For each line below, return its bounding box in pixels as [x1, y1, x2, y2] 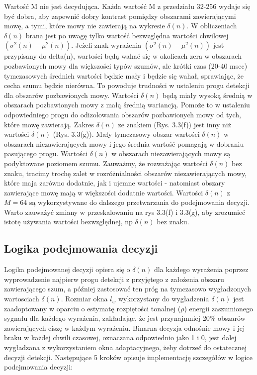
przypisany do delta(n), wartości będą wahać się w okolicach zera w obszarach [4, 51, 242, 61]
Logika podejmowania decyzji [4, 241, 158, 256]
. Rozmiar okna [61, 293, 108, 304]
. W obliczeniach [186, 20, 237, 31]
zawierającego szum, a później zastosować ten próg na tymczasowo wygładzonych [4, 283, 251, 294]
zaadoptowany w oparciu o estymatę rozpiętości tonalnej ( [4, 303, 181, 313]
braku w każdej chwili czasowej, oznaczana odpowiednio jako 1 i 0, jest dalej [4, 332, 237, 343]
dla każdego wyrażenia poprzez [154, 264, 249, 275]
